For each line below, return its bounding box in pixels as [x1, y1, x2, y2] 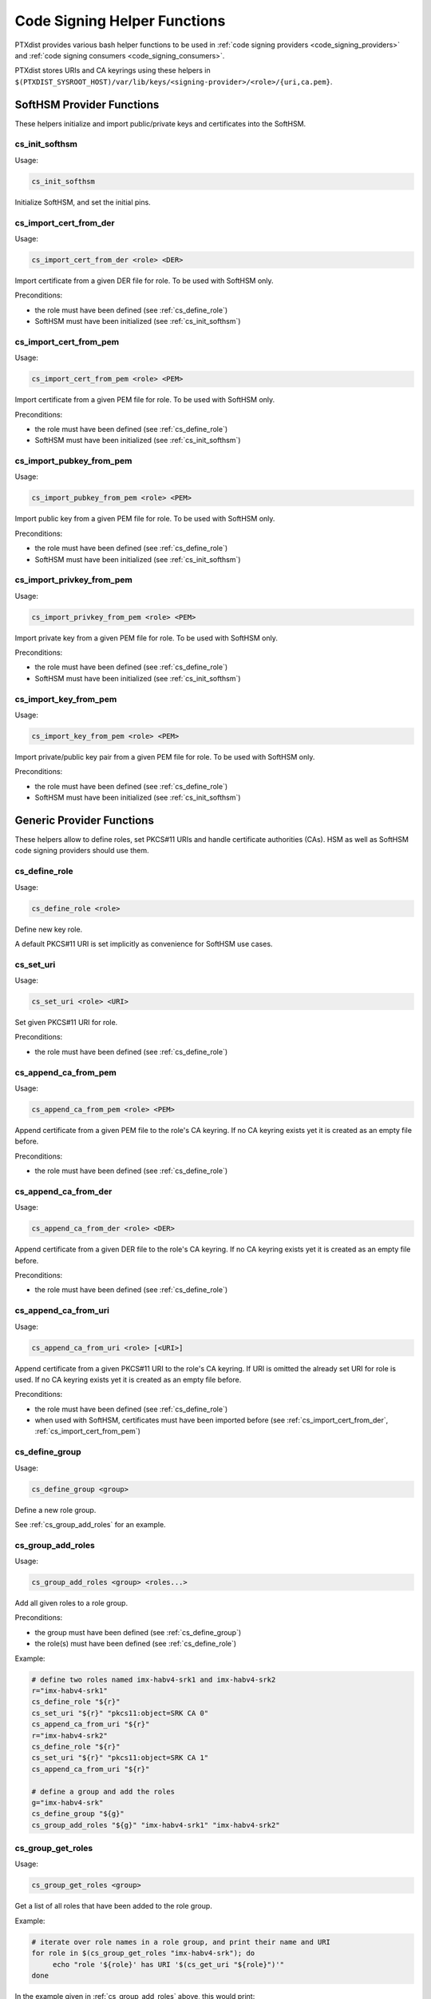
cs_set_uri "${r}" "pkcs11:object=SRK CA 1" [31, 1754, 209, 1762]
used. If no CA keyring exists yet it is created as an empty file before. [14, 1375, 242, 1384]
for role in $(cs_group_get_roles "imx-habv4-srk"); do [31, 1949, 255, 1958]
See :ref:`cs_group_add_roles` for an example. [14, 1519, 167, 1529]
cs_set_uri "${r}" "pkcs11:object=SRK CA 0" [31, 1708, 209, 1718]
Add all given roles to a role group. [14, 1598, 128, 1608]
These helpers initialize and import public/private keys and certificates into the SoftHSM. [14, 118, 306, 128]
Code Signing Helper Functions [14, 12, 226, 30]
